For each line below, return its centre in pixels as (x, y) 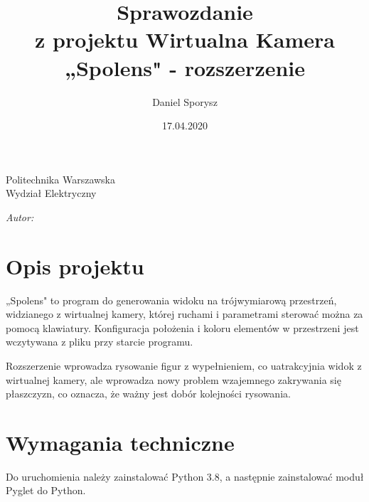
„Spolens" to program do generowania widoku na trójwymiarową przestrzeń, (171, 300)
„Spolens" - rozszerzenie (185, 67)
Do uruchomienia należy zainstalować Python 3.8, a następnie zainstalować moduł (185, 476)
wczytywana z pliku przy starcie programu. (100, 342)
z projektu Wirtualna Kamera (185, 39)
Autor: (20, 217)
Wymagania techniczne (120, 442)
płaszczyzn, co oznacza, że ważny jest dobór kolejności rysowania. (148, 394)
